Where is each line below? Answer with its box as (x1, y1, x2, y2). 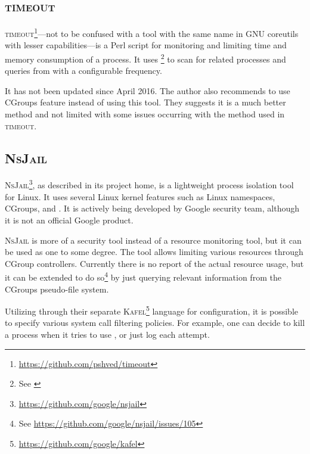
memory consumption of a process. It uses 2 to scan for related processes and (5, 51, 286, 65)
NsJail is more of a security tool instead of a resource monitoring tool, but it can (5, 234, 302, 246)
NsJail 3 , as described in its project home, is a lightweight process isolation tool (5, 177, 294, 191)
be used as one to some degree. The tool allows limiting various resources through (5, 245, 303, 258)
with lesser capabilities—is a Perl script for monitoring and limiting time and (5, 39, 287, 51)
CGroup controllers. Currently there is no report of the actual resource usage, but (5, 257, 304, 269)
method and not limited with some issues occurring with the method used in (5, 108, 285, 120)
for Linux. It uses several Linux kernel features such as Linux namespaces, (5, 190, 275, 203)
